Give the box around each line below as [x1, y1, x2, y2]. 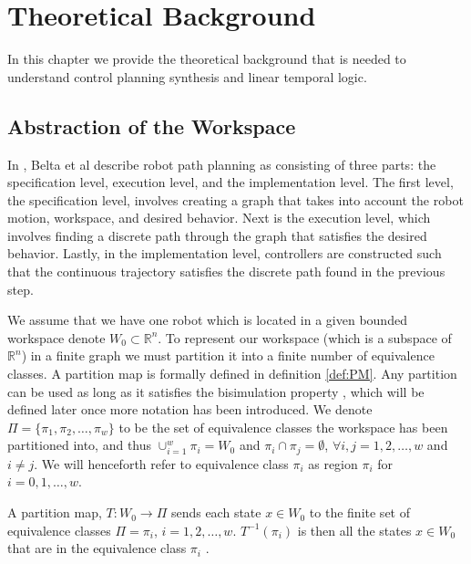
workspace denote [7, 328, 106, 347]
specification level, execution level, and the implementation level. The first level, [7, 172, 454, 192]
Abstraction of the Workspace [7, 111, 296, 140]
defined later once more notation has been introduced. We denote [7, 400, 373, 419]
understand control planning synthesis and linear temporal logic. [7, 67, 367, 86]
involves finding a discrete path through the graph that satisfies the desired [7, 225, 427, 245]
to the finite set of [309, 503, 410, 522]
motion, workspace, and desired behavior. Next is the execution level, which [7, 208, 431, 227]
